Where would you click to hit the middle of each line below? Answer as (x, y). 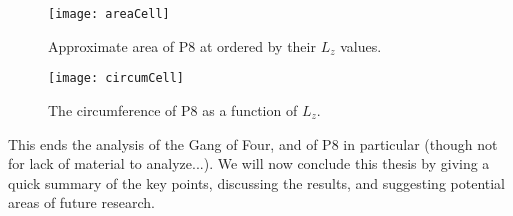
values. (361, 45)
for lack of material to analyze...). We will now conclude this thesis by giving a (249, 163)
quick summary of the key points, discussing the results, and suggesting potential (256, 182)
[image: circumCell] (116, 78)
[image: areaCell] (109, 14)
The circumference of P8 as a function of (173, 109)
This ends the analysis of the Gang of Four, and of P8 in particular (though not (253, 143)
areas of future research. (81, 202)
